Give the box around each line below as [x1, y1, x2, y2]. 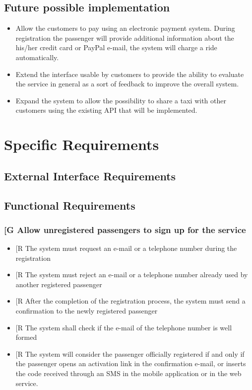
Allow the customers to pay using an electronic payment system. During [15, 23, 235, 33]
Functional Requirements [4, 197, 135, 213]
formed [15, 332, 37, 342]
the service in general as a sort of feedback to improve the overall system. [15, 78, 239, 89]
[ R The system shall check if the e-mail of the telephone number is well [15, 322, 232, 332]
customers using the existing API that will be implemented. [15, 105, 197, 115]
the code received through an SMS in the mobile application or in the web [15, 368, 242, 379]
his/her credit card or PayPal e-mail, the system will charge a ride [15, 42, 217, 53]
